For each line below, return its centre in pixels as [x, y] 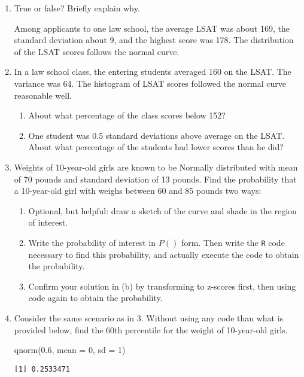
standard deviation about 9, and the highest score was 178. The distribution [154, 40]
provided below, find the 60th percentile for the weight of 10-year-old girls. [151, 329]
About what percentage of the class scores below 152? [127, 115]
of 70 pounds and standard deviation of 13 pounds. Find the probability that [155, 179]
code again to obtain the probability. [95, 298]
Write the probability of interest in [92, 242]
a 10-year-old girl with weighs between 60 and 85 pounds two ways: [138, 191]
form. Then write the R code [233, 242]
